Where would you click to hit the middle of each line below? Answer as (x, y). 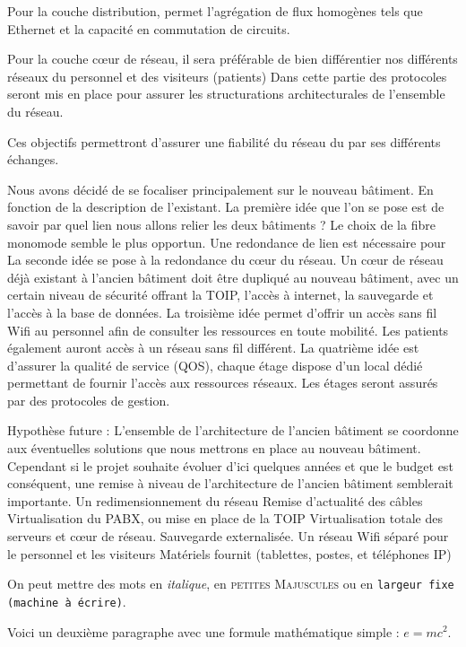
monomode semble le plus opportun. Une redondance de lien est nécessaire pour (227, 242)
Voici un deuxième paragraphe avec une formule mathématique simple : (203, 631)
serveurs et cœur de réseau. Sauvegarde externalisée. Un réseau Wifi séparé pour (228, 536)
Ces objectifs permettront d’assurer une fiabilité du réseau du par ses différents (224, 141)
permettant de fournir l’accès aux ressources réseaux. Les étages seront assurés (223, 383)
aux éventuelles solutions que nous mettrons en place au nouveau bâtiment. (214, 448)
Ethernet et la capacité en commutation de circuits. (149, 28)
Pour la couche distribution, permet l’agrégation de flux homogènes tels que (215, 11)
